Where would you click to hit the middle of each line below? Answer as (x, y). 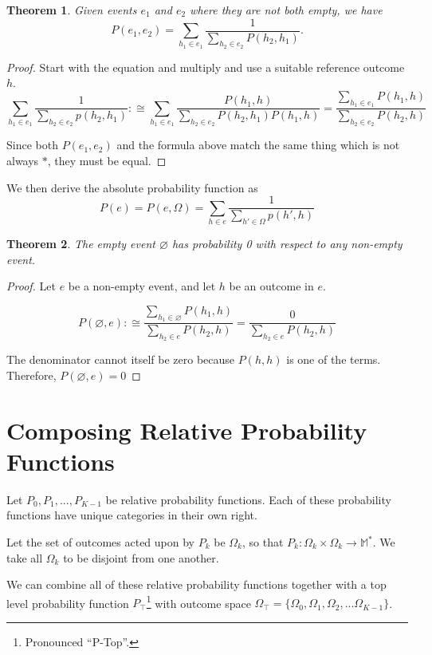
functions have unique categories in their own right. (132, 515)
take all (25, 557)
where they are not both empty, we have (286, 10)
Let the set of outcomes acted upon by (100, 542)
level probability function (68, 603)
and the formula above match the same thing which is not (258, 145)
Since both (32, 145)
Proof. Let (31, 286)
